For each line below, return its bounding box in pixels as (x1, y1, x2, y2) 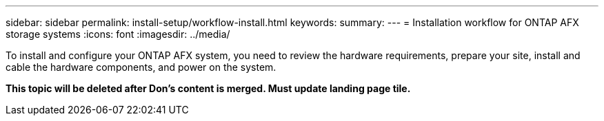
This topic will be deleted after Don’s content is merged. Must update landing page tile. (6, 82, 411, 94)
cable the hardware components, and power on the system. (6, 61, 276, 73)
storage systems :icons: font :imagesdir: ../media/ (6, 28, 230, 40)
